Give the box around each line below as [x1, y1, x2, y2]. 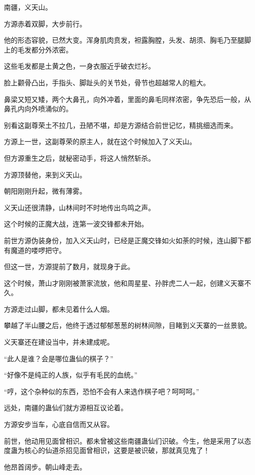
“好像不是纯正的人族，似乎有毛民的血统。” [4, 370, 138, 380]
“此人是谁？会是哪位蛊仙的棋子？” [4, 353, 114, 363]
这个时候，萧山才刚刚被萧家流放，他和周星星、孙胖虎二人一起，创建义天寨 [4, 277, 244, 288]
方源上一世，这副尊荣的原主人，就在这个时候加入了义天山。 [4, 136, 196, 147]
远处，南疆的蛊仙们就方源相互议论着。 [4, 402, 127, 413]
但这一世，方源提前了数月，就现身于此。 [4, 261, 134, 272]
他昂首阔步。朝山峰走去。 [4, 461, 86, 472]
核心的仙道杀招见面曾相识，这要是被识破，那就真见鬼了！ [24, 445, 210, 455]
